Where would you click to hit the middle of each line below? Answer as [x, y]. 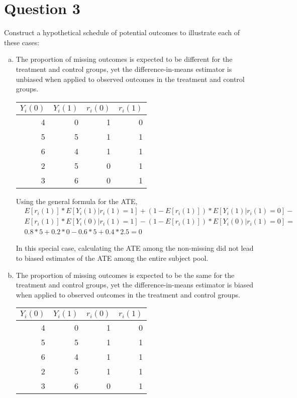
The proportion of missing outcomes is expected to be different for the [124, 59]
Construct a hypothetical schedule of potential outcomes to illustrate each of [122, 32]
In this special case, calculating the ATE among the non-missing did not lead [135, 248]
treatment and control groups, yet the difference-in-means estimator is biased [135, 285]
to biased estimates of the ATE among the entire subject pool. [112, 258]
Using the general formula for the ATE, [77, 201]
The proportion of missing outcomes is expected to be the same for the [125, 275]
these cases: [22, 42]
